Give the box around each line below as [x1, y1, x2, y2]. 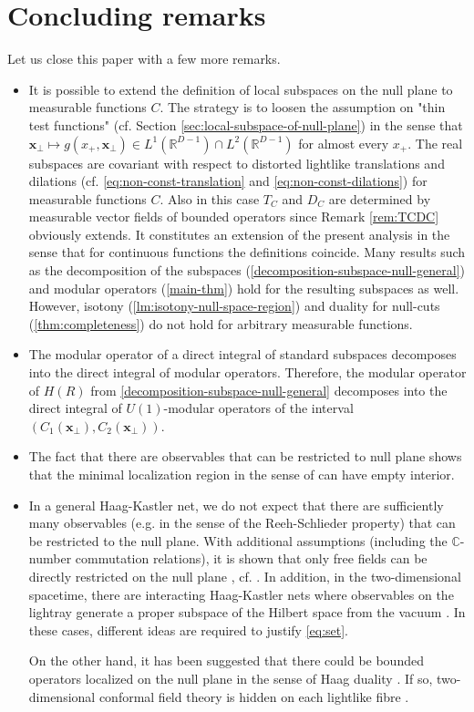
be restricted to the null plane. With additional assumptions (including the [28, 531, 448, 550]
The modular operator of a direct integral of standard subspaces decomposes [28, 345, 457, 364]
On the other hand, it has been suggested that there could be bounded [28, 651, 424, 670]
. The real [407, 133, 463, 152]
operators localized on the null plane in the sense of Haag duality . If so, [28, 668, 433, 687]
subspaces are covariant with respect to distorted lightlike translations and [28, 153, 445, 172]
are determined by [328, 189, 431, 208]
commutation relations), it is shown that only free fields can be [75, 549, 428, 568]
